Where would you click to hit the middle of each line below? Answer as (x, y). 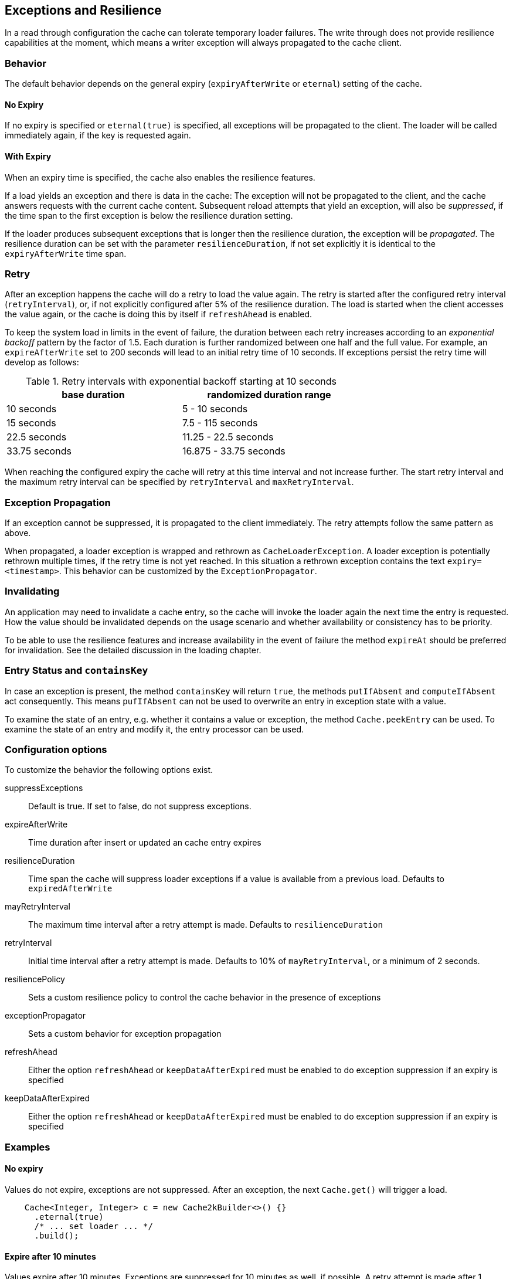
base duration (93, 395)
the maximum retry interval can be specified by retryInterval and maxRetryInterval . (179, 482)
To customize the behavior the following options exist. (109, 770)
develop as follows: (42, 362)
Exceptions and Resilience (83, 10)
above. (18, 533)
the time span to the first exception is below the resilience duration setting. (149, 215)
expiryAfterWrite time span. (66, 253)
